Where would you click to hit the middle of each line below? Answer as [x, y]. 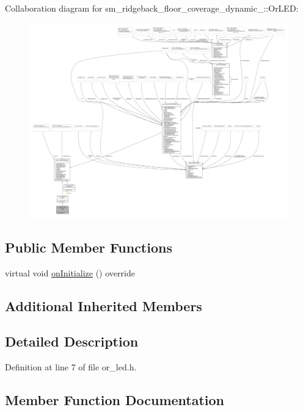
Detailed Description [72, 341]
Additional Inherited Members [104, 305]
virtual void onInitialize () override [70, 272]
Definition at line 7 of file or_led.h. [71, 367]
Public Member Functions [89, 247]
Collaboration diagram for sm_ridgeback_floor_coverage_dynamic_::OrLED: [152, 8]
